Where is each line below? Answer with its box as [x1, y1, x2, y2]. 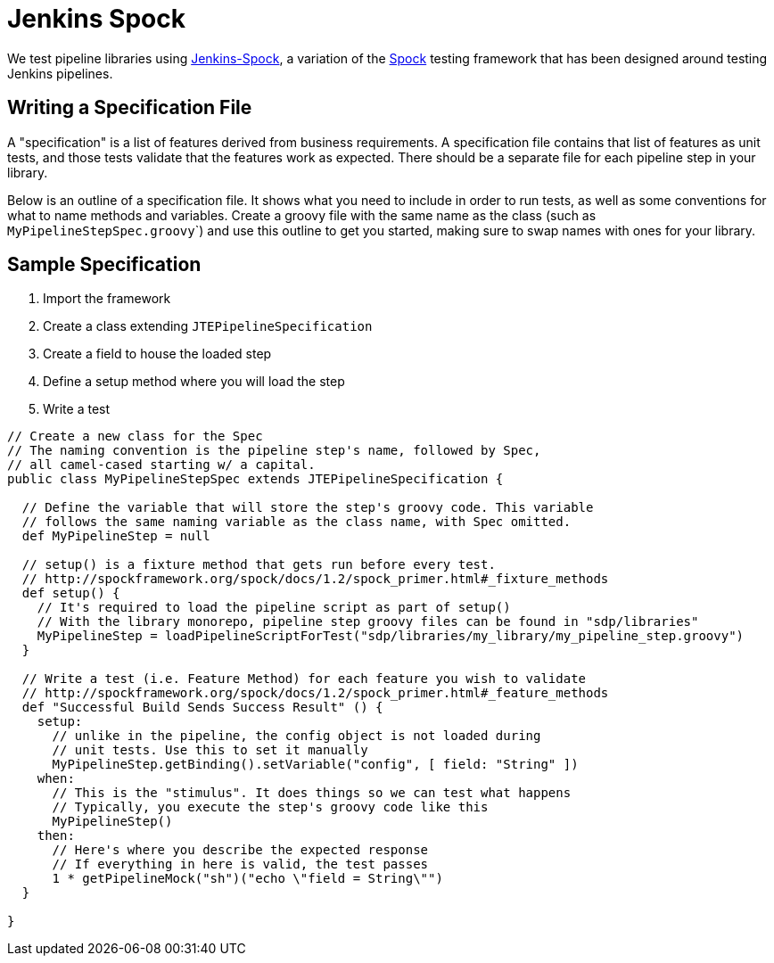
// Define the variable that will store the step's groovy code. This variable [21, 500, 594, 515]
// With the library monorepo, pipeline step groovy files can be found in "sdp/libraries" [37, 614, 699, 630]
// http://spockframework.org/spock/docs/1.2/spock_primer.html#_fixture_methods [21, 572, 609, 587]
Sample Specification [7, 253, 202, 276]
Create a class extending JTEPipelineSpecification [43, 318, 373, 334]
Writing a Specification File [7, 96, 252, 119]
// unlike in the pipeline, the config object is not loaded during [52, 728, 541, 744]
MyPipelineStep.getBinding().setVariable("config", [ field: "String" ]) [52, 757, 579, 772]
